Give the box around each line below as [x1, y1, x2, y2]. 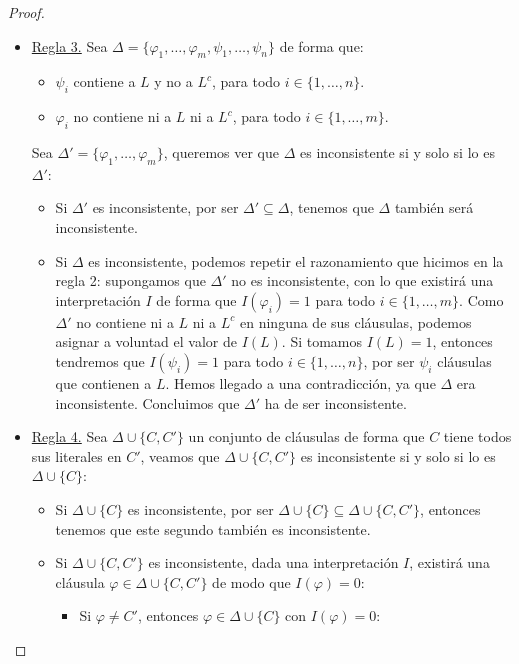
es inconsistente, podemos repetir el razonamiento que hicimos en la [88, 250, 504, 271]
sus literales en [31, 445, 122, 466]
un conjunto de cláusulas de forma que [188, 426, 425, 447]
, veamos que [140, 445, 220, 466]
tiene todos [443, 426, 512, 447]
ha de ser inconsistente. [264, 392, 407, 413]
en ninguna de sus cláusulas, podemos [240, 311, 472, 332]
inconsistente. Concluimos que [55, 392, 240, 413]
